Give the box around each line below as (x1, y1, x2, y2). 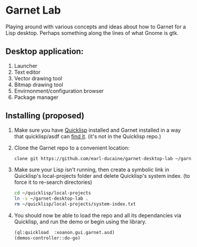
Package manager (14, 93, 59, 100)
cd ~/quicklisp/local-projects (14, 190, 91, 196)
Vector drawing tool (14, 74, 63, 82)
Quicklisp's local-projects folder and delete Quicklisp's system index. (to (14, 173, 191, 180)
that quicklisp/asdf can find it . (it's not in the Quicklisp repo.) (14, 132, 162, 139)
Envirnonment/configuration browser (14, 87, 104, 95)
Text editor (14, 69, 41, 76)
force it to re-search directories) (14, 178, 93, 186)
